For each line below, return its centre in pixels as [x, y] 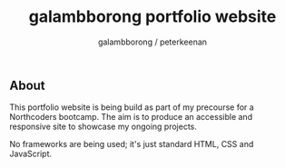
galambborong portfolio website [152, 17]
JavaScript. [31, 154]
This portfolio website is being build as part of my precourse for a [132, 107]
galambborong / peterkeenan [152, 42]
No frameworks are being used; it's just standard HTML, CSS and [132, 144]
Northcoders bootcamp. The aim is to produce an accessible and [131, 117]
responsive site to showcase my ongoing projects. [103, 127]
